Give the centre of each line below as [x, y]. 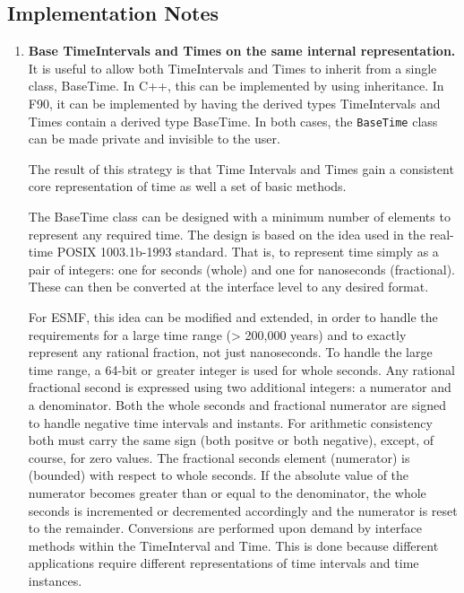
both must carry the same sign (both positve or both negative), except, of [231, 440]
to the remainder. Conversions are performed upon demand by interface [225, 528]
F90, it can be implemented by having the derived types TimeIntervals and [234, 103]
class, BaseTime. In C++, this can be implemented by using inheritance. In [236, 86]
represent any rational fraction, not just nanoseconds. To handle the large [230, 352]
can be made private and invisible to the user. [154, 139]
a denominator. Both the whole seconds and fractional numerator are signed [237, 404]
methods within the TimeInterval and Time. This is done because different [233, 545]
